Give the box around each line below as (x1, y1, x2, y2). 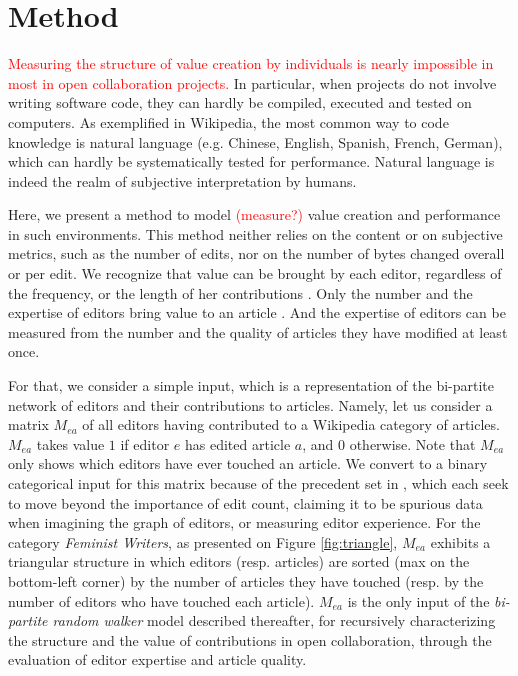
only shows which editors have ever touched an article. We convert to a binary (8, 453, 488, 474)
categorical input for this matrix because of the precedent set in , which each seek (8, 473, 509, 493)
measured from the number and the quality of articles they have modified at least (8, 321, 508, 342)
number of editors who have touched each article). (8, 590, 315, 611)
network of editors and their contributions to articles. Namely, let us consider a (8, 394, 493, 415)
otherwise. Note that (349, 433, 476, 454)
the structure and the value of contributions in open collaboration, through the (8, 629, 492, 650)
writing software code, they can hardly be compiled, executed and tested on (8, 92, 472, 113)
